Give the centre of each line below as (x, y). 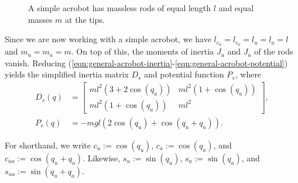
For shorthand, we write (48, 145)
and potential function (184, 74)
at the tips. (85, 19)
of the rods (274, 51)
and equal (236, 8)
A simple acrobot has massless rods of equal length (120, 8)
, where (248, 74)
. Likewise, (102, 157)
